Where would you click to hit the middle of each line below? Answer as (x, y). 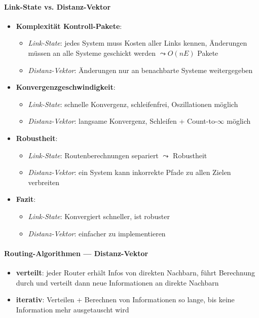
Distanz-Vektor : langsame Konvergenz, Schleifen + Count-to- (123, 121)
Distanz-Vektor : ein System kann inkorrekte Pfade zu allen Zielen (129, 172)
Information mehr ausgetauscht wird (72, 309)
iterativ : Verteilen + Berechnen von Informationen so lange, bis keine (125, 299)
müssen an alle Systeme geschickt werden (92, 52)
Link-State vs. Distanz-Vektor (58, 6)
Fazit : (26, 199)
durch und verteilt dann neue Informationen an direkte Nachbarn (117, 282)
